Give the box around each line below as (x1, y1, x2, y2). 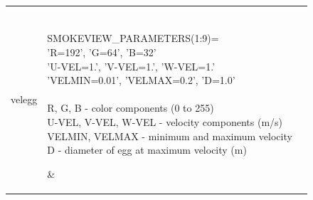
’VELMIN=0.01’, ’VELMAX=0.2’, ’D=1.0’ (47, 73, 235, 88)
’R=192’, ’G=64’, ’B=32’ (47, 44, 156, 59)
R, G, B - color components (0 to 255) (47, 100, 214, 115)
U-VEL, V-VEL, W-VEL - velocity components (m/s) (47, 114, 283, 129)
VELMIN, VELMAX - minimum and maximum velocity (47, 128, 292, 143)
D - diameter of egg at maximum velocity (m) (47, 142, 247, 157)
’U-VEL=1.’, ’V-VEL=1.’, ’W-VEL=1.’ (47, 58, 216, 73)
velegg (11, 91, 38, 106)
